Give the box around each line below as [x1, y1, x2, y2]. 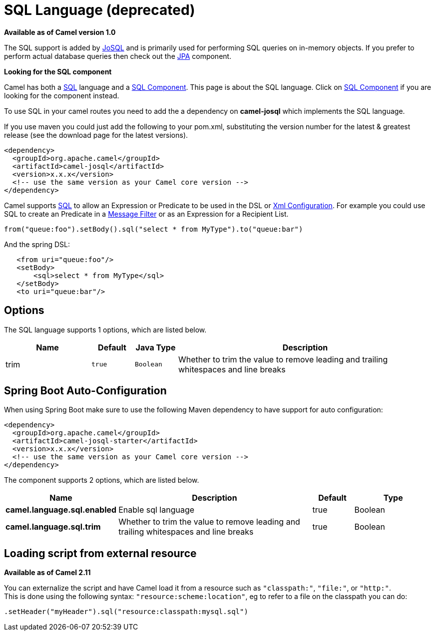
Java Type [135, 342, 176, 352]
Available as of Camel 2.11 [4, 568, 91, 577]
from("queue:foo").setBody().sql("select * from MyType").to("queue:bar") [4, 225, 303, 233]
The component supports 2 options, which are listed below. [4, 476, 199, 485]
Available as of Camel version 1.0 [4, 27, 116, 36]
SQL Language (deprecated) [4, 1, 195, 18]
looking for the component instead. [4, 91, 119, 100]
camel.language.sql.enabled [5, 505, 117, 515]
